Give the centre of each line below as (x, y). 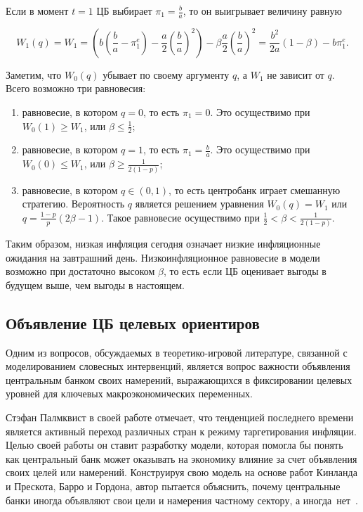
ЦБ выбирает (124, 11)
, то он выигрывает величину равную (262, 11)
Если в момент (37, 11)
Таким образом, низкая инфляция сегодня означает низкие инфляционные (163, 244)
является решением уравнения (199, 204)
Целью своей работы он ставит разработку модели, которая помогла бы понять (174, 445)
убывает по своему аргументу (166, 74)
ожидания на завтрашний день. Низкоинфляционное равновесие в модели (163, 257)
